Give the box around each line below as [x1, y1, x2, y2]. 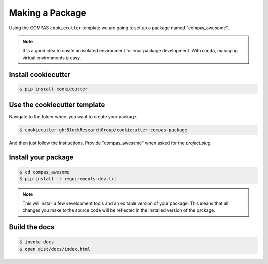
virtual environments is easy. [22, 55, 81, 61]
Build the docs [9, 223, 55, 231]
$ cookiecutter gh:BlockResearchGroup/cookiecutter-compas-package [19, 127, 188, 133]
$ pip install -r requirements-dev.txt [19, 176, 117, 181]
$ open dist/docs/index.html [19, 246, 91, 252]
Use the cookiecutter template [9, 101, 105, 109]
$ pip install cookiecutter [19, 86, 88, 92]
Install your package [9, 153, 74, 161]
